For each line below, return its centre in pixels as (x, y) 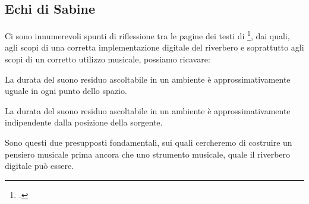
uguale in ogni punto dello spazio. (66, 91)
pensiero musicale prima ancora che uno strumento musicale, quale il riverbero (148, 154)
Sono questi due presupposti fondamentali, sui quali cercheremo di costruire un (149, 142)
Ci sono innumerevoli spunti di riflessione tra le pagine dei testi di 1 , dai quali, (147, 35)
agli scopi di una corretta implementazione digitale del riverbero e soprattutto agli (154, 47)
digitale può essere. (40, 166)
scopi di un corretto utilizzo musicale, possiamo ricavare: (108, 59)
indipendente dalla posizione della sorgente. (84, 122)
